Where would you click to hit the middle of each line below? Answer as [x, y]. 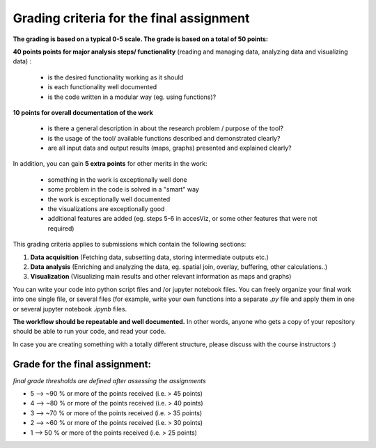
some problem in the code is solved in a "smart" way [124, 190]
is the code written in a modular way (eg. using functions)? [132, 97]
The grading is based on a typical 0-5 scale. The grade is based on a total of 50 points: [140, 39]
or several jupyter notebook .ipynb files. [70, 309]
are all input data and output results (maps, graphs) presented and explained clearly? [170, 148]
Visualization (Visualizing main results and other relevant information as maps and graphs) [161, 277]
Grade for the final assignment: [82, 364]
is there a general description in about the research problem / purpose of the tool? [165, 128]
